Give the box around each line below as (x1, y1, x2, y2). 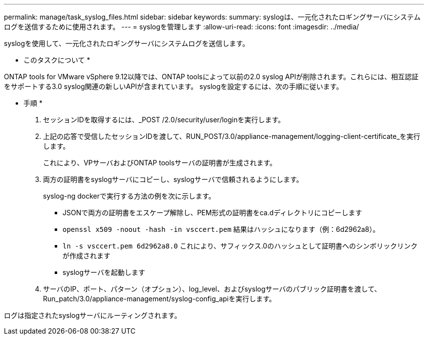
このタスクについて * (23, 56, 90, 64)
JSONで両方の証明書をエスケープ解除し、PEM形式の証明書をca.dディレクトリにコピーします (63, 208, 363, 217)
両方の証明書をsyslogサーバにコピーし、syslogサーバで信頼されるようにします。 (43, 175, 303, 183)
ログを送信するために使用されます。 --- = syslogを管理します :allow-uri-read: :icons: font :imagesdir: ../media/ (4, 23, 359, 31)
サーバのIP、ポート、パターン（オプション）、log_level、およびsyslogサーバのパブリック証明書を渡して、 (43, 285, 381, 293)
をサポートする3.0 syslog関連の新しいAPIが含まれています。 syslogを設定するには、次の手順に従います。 (4, 82, 343, 90)
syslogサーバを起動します (63, 268, 145, 276)
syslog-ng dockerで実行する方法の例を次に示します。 (43, 192, 215, 200)
